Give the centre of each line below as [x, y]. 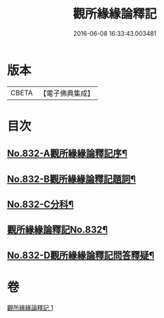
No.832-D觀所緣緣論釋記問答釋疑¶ [81, 255]
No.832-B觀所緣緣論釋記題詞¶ [72, 179]
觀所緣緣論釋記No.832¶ [57, 230]
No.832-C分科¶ [40, 205]
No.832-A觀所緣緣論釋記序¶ [67, 154]
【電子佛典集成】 [67, 93]
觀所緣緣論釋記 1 [30, 307]
